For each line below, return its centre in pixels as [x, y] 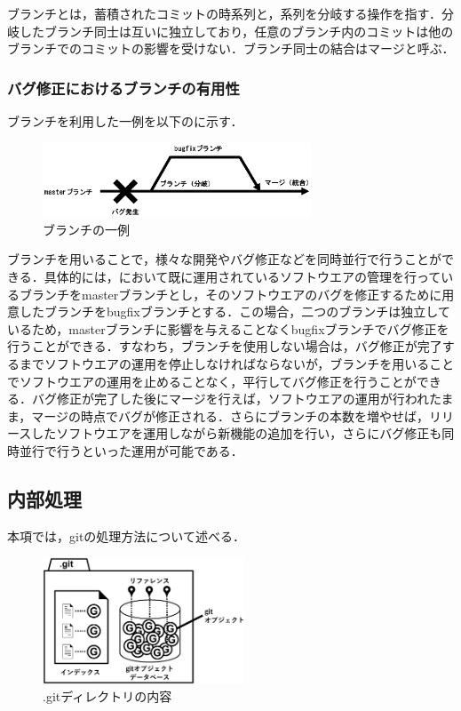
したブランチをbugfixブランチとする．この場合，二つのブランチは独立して [234, 312]
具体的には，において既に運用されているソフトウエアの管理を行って [242, 277]
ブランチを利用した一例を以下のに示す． [125, 121]
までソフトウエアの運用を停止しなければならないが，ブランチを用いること [237, 363]
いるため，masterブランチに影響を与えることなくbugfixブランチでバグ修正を [228, 328]
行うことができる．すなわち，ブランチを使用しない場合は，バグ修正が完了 [225, 346]
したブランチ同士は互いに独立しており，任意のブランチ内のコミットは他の [236, 31]
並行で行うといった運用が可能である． [131, 450]
